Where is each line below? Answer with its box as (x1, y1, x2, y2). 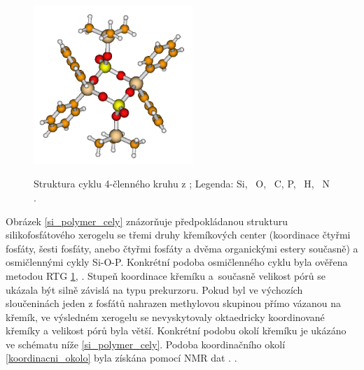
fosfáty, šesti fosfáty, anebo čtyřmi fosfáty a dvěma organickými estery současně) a (6, 241, 358, 255)
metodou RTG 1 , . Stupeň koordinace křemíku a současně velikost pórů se (6, 268, 325, 283)
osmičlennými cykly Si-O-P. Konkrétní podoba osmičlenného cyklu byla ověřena (6, 255, 348, 269)
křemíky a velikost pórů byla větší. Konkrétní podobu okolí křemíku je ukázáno (6, 323, 346, 338)
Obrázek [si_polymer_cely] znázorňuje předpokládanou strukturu (6, 213, 288, 228)
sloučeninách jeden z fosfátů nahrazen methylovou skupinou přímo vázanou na (6, 296, 342, 311)
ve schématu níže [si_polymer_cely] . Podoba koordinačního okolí (6, 336, 286, 351)
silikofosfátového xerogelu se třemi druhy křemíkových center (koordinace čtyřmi (6, 227, 351, 242)
